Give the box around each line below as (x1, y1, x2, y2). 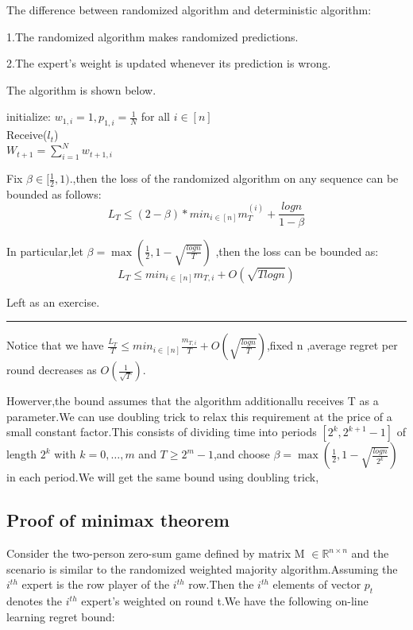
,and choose (213, 446, 270, 462)
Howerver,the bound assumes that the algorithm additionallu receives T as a (6, 392, 379, 409)
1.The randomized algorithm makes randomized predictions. (6, 28, 299, 44)
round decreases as (6, 361, 97, 378)
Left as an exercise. (6, 293, 100, 310)
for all (141, 108, 171, 125)
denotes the (6, 593, 63, 609)
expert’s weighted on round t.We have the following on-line (81, 593, 369, 609)
